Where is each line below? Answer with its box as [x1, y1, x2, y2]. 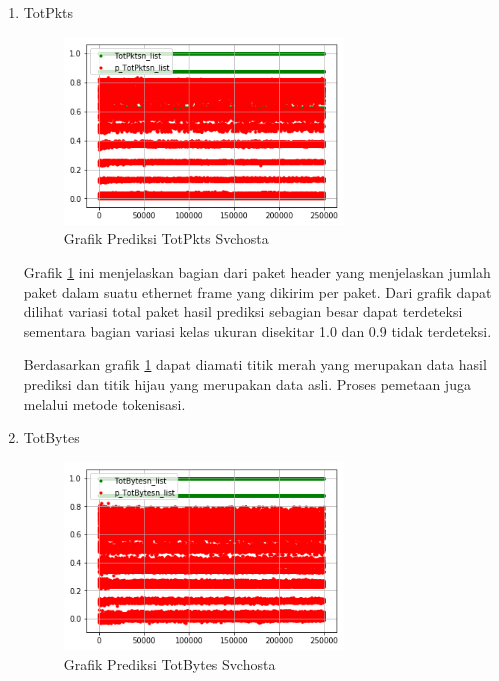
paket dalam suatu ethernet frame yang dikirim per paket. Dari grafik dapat [23, 281, 492, 302]
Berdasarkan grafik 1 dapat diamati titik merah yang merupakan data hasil [23, 354, 487, 375]
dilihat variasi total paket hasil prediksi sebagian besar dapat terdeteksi [23, 301, 463, 322]
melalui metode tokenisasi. [23, 393, 186, 414]
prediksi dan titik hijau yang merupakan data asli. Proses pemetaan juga [23, 374, 471, 394]
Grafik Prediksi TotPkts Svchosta [63, 228, 269, 249]
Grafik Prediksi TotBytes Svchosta [63, 653, 276, 674]
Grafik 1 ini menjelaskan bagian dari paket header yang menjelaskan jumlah [23, 262, 491, 283]
